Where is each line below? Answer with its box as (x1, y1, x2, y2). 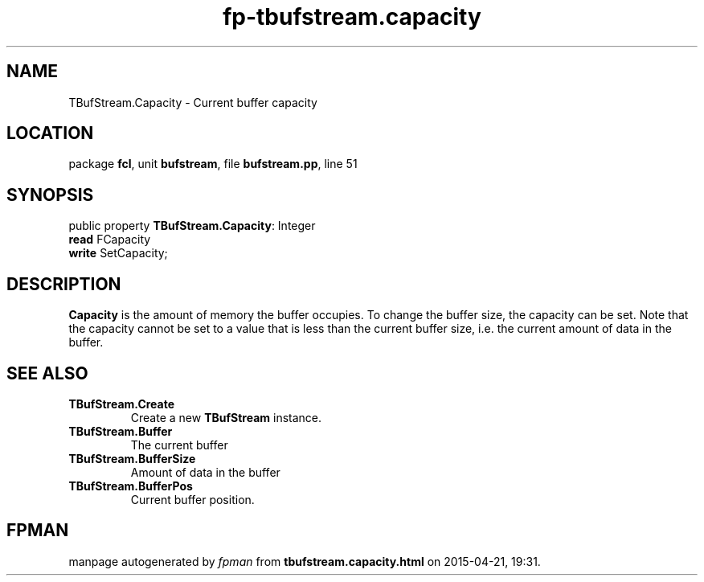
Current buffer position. (130, 492, 255, 506)
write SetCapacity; (68, 246, 168, 260)
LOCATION (6, 123, 94, 144)
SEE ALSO (6, 363, 88, 383)
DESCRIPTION (6, 273, 121, 294)
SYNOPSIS (6, 184, 94, 205)
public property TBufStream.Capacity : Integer (68, 219, 316, 233)
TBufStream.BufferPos (68, 478, 193, 493)
